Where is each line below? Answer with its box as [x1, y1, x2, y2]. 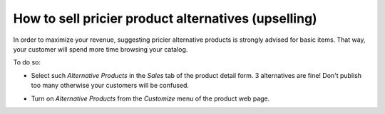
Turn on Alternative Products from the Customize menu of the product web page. [31, 94, 270, 103]
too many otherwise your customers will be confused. [31, 81, 189, 90]
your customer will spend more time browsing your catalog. [13, 45, 188, 53]
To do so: [13, 58, 41, 67]
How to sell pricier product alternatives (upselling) [13, 11, 317, 26]
